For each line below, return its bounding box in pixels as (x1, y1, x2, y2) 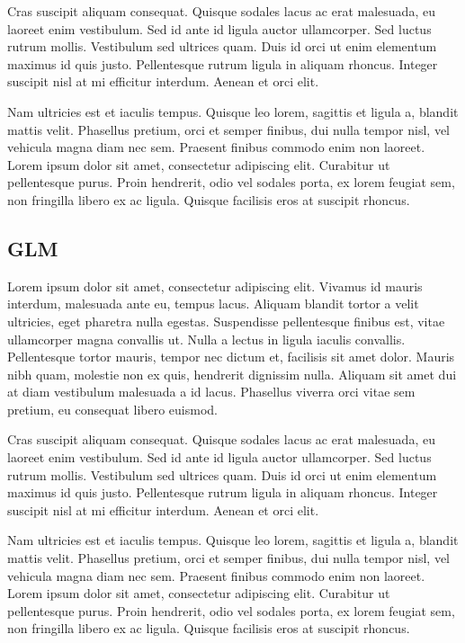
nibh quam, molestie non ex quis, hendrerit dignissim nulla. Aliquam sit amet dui (7, 364, 457, 383)
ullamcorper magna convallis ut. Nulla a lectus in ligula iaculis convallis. (7, 329, 406, 348)
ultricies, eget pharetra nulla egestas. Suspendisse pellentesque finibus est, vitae (7, 311, 445, 330)
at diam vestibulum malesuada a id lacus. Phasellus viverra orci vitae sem (7, 382, 416, 401)
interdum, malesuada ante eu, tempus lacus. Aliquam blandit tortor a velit (7, 294, 419, 313)
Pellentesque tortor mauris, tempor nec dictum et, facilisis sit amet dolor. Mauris (7, 347, 455, 366)
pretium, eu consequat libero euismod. (7, 399, 218, 418)
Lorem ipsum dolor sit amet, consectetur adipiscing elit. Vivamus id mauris (7, 276, 423, 295)
